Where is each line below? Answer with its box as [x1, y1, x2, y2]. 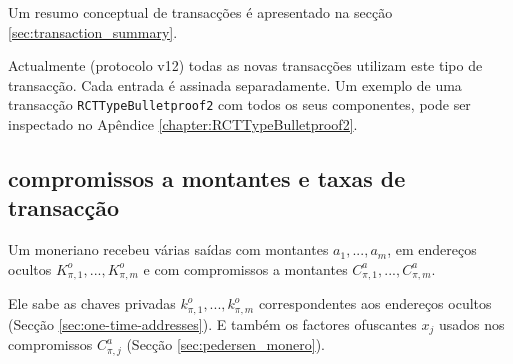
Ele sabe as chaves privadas [8, 293, 176, 314]
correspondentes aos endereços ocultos [258, 293, 492, 314]
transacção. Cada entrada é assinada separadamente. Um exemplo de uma [8, 74, 462, 95]
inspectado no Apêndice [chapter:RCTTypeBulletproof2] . [8, 114, 358, 135]
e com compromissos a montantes [143, 258, 348, 279]
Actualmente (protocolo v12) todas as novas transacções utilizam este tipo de [8, 55, 483, 76]
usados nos [438, 313, 505, 334]
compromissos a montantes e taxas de [8, 163, 406, 194]
